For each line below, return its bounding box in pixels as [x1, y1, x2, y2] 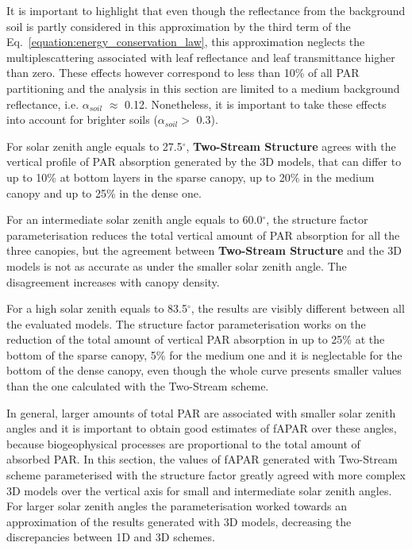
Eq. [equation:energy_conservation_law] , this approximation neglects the [6, 33, 365, 50]
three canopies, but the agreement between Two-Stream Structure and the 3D [6, 242, 402, 259]
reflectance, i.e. [6, 95, 79, 112]
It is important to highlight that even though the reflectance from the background [6, 2, 406, 18]
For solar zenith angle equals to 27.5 [6, 137, 183, 154]
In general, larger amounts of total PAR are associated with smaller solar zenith [6, 404, 396, 421]
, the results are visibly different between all [191, 300, 405, 317]
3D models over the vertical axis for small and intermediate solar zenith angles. [6, 482, 392, 498]
